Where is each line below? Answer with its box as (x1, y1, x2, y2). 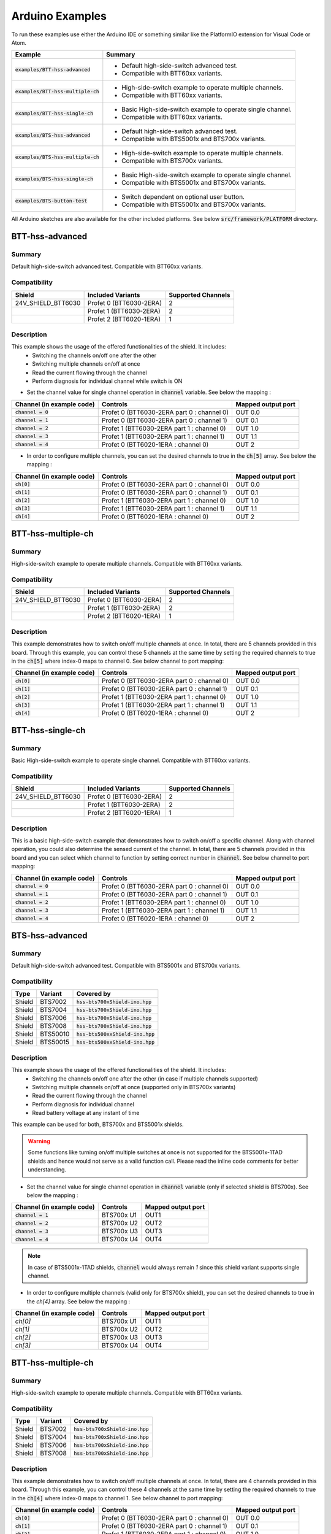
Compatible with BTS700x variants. (121, 156, 223, 165)
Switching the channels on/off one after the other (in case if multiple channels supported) (32, 1074, 259, 1082)
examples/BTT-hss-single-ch (15, 110, 94, 117)
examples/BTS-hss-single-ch (15, 175, 94, 182)
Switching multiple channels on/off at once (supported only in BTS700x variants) (32, 1083, 236, 1090)
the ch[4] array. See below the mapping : (26, 1298, 131, 1305)
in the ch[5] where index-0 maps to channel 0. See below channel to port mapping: (11, 657, 224, 665)
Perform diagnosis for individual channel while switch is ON (32, 377, 183, 385)
